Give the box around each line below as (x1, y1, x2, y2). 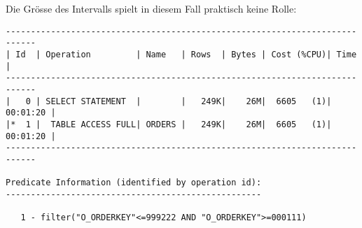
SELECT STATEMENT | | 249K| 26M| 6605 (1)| (46, 96, 332, 106)
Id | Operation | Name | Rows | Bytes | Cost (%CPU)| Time (15, 49, 357, 59)
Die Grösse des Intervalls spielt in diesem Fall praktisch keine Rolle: (6, 1, 297, 15)
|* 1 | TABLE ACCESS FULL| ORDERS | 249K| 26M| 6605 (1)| (6, 119, 332, 129)
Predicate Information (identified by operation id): (6, 178, 262, 188)
